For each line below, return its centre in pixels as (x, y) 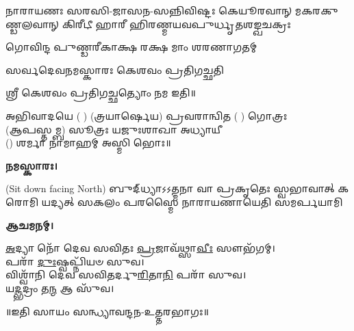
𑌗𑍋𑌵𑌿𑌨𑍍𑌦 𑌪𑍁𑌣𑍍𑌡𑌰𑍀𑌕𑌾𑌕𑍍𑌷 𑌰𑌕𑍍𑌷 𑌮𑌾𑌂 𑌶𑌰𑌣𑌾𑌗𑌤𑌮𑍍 (131, 47)
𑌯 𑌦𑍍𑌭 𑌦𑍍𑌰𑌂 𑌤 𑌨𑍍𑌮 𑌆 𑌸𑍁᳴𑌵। (60, 288)
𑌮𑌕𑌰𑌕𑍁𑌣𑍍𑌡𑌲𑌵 (316, 10)
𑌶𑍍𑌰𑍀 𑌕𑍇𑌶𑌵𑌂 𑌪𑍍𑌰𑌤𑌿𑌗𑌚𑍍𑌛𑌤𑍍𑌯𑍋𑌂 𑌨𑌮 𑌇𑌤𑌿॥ (101, 93)
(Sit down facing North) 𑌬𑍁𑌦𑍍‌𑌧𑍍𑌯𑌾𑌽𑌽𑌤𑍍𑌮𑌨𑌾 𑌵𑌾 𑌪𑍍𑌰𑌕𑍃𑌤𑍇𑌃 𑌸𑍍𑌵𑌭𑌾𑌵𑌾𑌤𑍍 (170, 188)
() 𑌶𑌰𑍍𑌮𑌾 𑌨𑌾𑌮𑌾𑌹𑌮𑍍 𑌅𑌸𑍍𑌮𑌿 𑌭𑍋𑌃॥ (88, 143)
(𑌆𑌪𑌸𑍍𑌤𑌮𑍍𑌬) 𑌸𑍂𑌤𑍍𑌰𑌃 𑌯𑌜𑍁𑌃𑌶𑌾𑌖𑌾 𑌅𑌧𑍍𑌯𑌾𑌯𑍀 (114, 129)
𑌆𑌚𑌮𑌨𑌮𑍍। (30, 225)
